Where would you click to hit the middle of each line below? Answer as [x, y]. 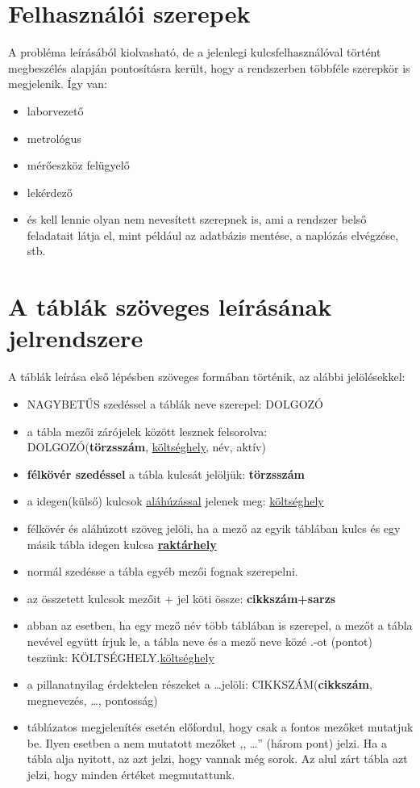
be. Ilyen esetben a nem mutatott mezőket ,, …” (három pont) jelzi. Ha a [207, 742]
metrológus [54, 138]
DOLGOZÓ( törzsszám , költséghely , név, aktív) [146, 447]
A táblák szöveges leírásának [170, 306]
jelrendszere [76, 338]
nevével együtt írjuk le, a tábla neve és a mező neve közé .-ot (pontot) [200, 641]
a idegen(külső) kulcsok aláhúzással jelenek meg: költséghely [175, 501]
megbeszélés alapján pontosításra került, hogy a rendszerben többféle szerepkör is [209, 67]
